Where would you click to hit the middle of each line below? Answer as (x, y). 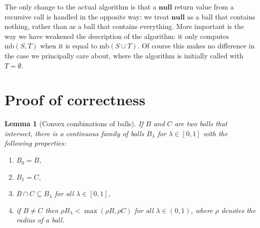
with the (215, 133)
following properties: (35, 143)
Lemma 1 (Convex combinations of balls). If (74, 123)
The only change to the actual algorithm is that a (81, 6)
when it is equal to (69, 46)
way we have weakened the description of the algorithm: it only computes (117, 36)
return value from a (204, 6)
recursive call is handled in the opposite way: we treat (87, 16)
